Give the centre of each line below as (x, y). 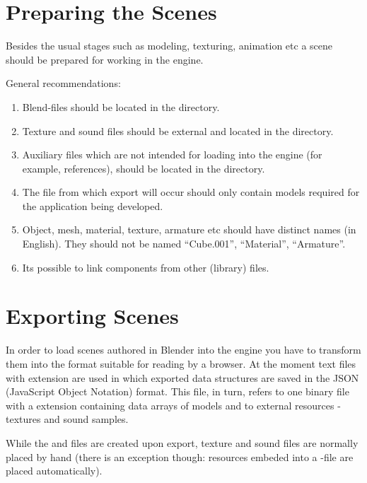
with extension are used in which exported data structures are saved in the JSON (182, 377)
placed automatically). (54, 471)
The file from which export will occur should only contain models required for (191, 192)
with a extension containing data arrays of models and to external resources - (173, 405)
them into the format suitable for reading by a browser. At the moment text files (181, 363)
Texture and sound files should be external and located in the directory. (178, 130)
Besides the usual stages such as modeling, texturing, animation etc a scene (169, 46)
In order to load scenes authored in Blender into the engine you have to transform (183, 350)
